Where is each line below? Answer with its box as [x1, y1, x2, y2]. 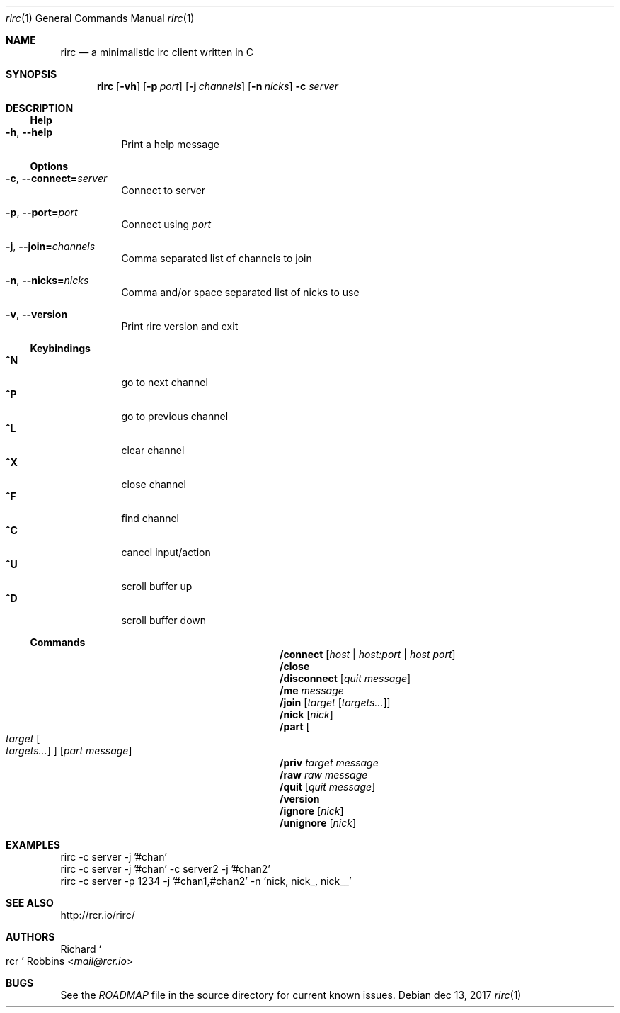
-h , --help [6, 126, 53, 138]
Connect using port [121, 218, 212, 230]
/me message [280, 684, 344, 696]
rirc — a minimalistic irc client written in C [60, 46, 253, 58]
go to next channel [121, 376, 208, 388]
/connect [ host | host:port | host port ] [280, 648, 456, 660]
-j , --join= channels [6, 240, 96, 252]
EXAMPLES [6, 839, 60, 851]
